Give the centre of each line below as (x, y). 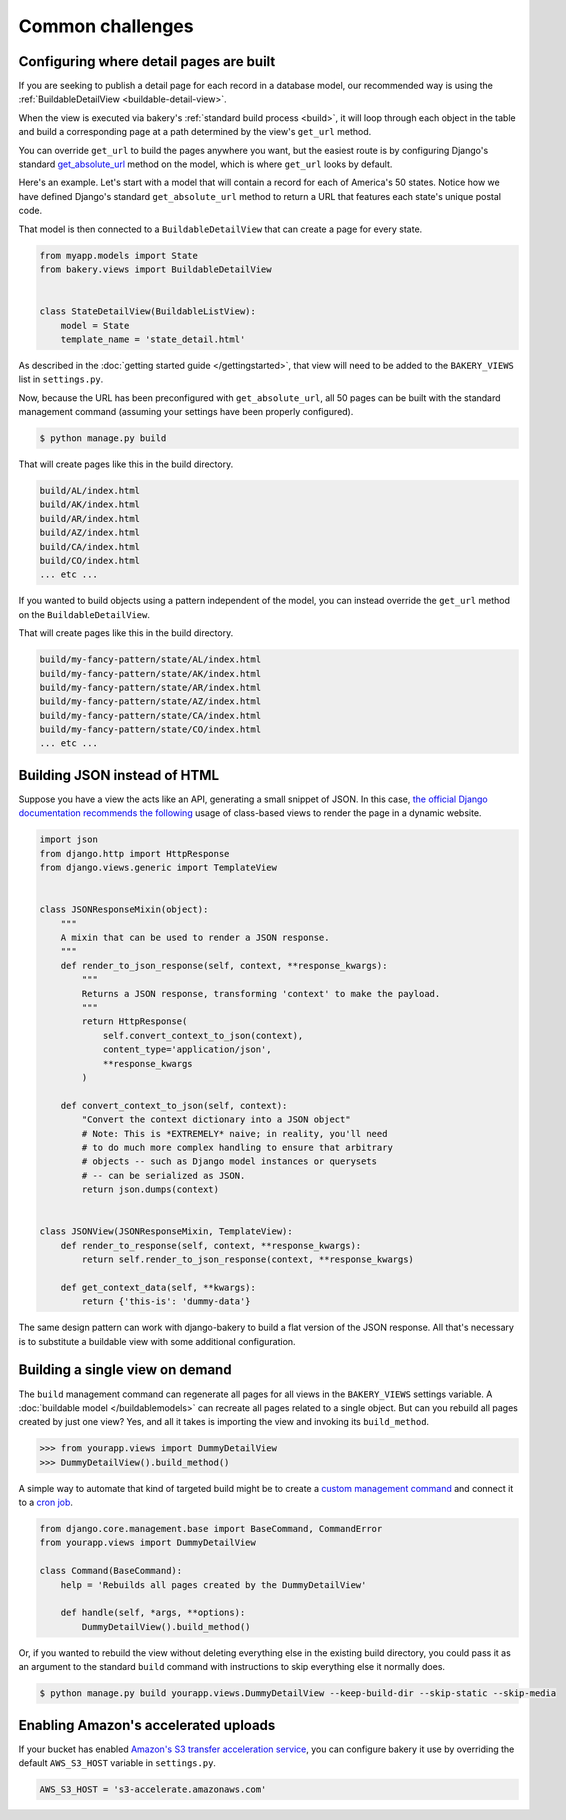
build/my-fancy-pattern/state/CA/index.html (150, 715)
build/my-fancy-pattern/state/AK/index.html (150, 673)
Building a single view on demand (125, 1370)
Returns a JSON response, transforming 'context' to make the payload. (261, 993)
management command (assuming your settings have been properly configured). (186, 412)
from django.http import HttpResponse (134, 853)
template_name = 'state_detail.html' (153, 339)
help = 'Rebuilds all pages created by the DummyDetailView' (213, 1584)
